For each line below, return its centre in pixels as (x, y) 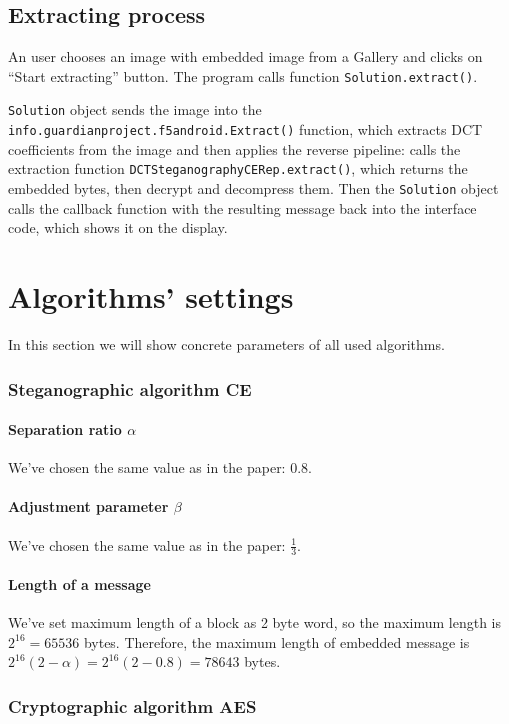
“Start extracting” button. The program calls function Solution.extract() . (243, 75)
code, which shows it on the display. (118, 227)
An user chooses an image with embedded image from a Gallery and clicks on (245, 56)
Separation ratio (65, 429)
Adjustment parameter (88, 506)
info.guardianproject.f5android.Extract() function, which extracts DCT (245, 129)
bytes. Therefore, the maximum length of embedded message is (276, 641)
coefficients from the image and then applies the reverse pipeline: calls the (234, 148)
